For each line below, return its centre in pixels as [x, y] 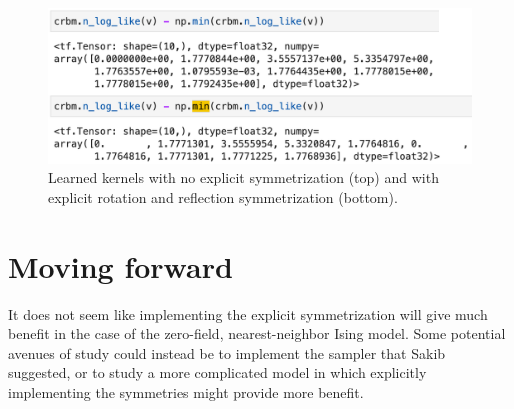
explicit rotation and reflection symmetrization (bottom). [223, 196]
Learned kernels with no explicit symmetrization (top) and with [243, 177]
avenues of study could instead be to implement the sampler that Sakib [227, 352]
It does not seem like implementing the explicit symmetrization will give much [248, 313]
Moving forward [120, 265]
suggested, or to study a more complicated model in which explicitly [217, 372]
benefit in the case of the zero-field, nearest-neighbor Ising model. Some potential [257, 333]
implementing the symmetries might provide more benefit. [186, 391]
